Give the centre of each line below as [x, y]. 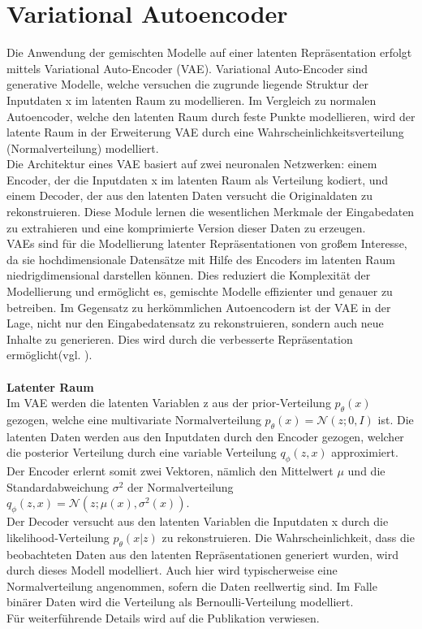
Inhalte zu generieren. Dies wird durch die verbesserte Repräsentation [180, 338]
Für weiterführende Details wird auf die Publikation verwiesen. [163, 617]
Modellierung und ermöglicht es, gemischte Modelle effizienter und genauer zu [200, 291]
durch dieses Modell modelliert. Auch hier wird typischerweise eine [172, 570]
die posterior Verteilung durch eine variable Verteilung [142, 452]
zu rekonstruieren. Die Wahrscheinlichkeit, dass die [288, 537]
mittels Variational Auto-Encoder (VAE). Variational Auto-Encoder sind [187, 68]
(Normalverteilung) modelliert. [83, 147]
